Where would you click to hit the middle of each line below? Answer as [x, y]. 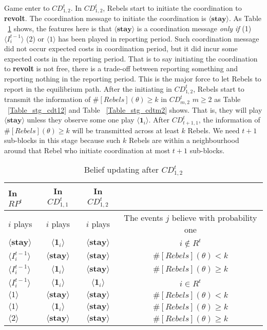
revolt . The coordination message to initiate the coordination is [105, 18]
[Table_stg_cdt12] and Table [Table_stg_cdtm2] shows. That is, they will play [135, 109]
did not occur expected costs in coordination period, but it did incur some [121, 48]
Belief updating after [121, 170]
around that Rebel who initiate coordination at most [87, 150]
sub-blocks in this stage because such [62, 140]
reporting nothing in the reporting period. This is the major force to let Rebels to [133, 79]
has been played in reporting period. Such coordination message [159, 38]
